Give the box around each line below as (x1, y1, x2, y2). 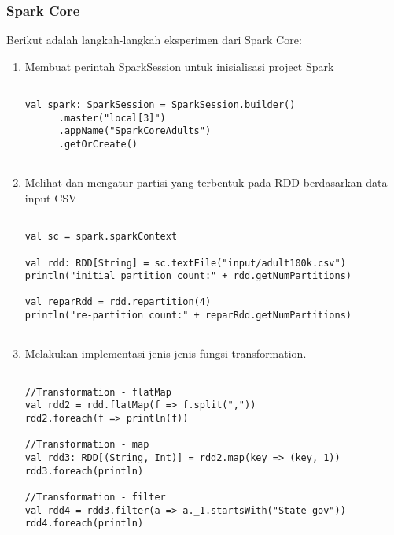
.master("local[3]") (58, 112, 166, 124)
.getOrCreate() (58, 139, 138, 150)
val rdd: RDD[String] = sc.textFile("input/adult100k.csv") (24, 257, 346, 269)
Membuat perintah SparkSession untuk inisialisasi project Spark (24, 58, 334, 74)
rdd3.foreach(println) (24, 465, 144, 477)
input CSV (24, 189, 77, 206)
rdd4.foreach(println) (24, 518, 144, 529)
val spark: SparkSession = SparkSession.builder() (24, 99, 296, 111)
